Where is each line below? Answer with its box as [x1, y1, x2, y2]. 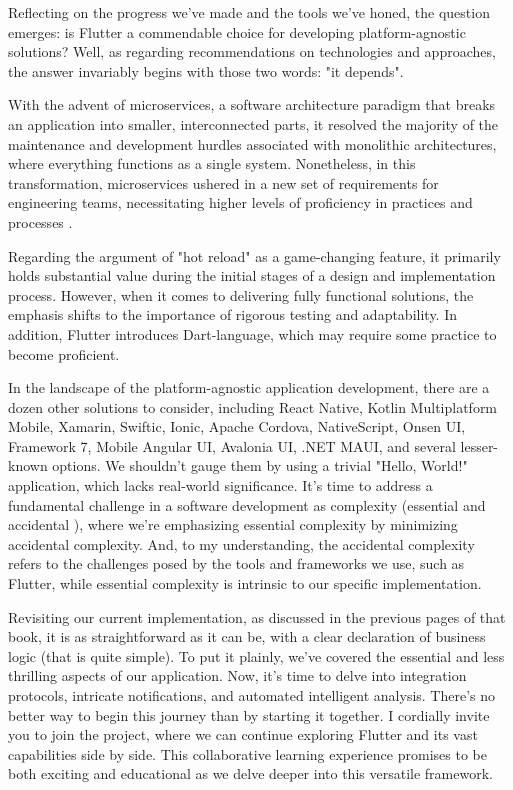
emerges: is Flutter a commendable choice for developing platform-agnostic [8, 21, 466, 42]
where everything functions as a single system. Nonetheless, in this [8, 153, 416, 174]
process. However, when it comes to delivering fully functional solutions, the [8, 284, 474, 305]
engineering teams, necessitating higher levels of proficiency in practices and [8, 192, 473, 213]
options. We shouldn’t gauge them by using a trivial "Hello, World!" [52, 455, 468, 476]
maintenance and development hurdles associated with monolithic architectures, [8, 133, 497, 154]
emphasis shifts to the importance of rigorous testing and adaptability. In [8, 304, 458, 325]
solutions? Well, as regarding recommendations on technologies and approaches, [8, 41, 496, 62]
